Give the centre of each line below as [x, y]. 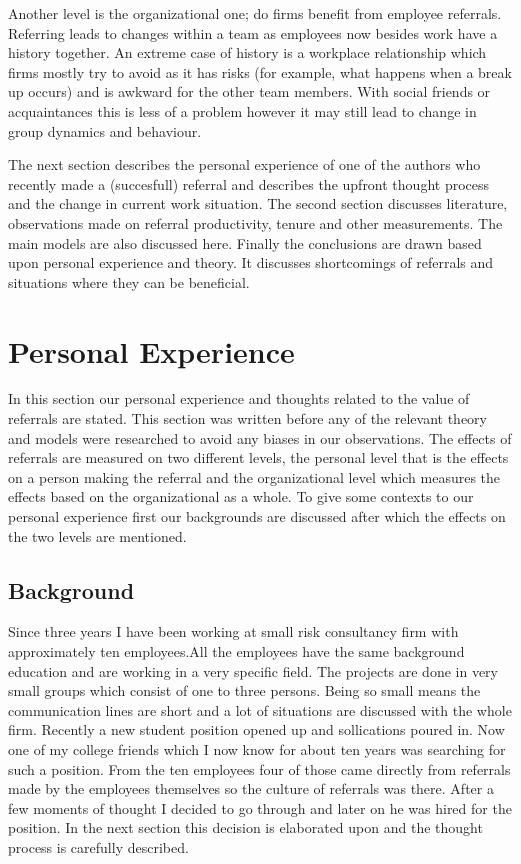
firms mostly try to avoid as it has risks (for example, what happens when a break [260, 71]
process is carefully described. [98, 846]
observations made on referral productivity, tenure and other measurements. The [255, 222]
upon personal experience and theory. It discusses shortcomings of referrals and [251, 262]
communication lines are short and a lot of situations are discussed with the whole [260, 709]
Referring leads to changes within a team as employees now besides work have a [253, 32]
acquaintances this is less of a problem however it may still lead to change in [242, 110]
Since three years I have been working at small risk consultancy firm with [233, 631]
